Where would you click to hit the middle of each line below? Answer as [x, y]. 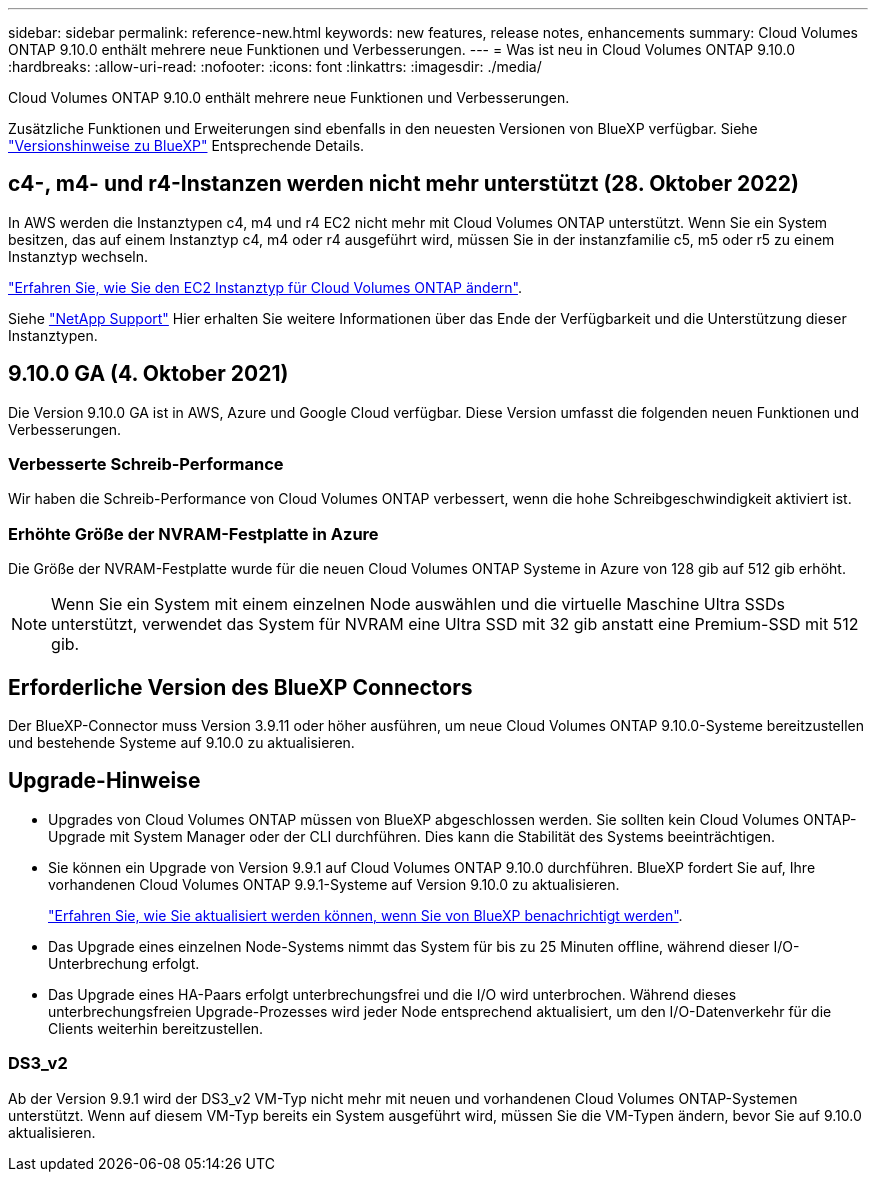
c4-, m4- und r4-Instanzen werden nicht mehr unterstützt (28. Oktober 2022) [403, 184]
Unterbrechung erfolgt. [124, 963]
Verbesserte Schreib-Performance [146, 464]
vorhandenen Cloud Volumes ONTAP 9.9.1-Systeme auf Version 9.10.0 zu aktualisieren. [334, 884]
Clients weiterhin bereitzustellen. [156, 1028]
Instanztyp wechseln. [78, 256]
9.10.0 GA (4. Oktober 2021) [148, 374]
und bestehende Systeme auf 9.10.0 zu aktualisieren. [181, 743]
